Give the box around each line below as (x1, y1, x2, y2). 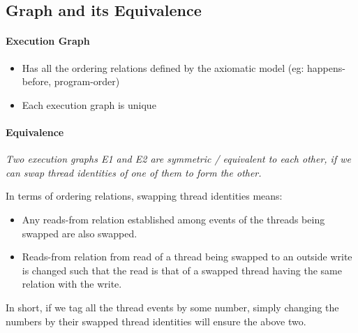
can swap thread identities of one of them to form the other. (6, 165, 262, 179)
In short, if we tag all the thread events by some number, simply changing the (6, 299, 339, 314)
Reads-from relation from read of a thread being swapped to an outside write (22, 249, 352, 264)
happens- (307, 60, 345, 75)
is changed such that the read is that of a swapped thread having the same (22, 262, 342, 277)
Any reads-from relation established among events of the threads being (22, 212, 325, 226)
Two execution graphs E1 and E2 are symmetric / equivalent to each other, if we (6, 151, 351, 166)
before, (22, 74, 52, 89)
